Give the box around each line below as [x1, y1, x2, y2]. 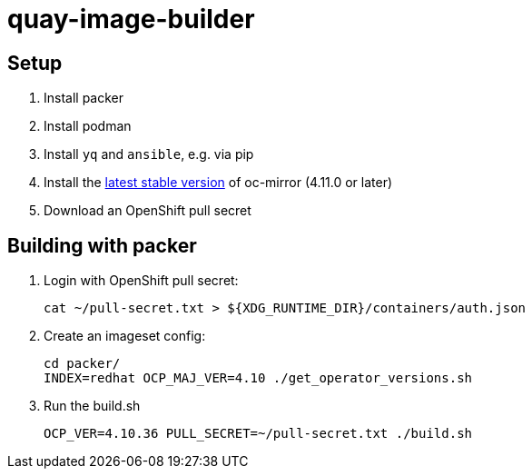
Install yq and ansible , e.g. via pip [44, 146, 254, 163]
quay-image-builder [7, 4, 255, 35]
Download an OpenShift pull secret [44, 203, 251, 219]
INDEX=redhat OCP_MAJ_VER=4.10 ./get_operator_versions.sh [44, 371, 473, 386]
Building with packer [7, 233, 197, 257]
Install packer [44, 90, 124, 106]
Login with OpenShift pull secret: [44, 273, 239, 289]
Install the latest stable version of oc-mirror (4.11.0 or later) [44, 174, 393, 191]
